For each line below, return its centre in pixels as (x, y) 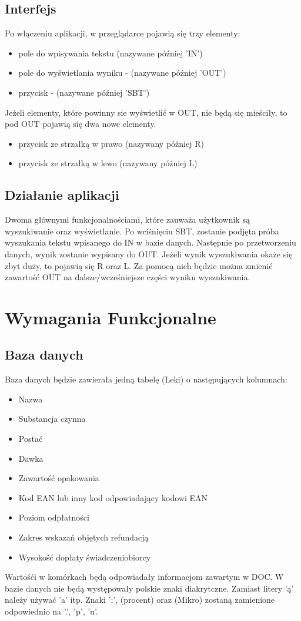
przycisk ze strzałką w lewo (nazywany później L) (108, 163)
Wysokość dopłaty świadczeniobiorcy (85, 557)
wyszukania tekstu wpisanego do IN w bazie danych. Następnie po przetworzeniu (150, 242)
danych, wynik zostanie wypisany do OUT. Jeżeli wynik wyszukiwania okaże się (149, 254)
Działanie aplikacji (62, 195)
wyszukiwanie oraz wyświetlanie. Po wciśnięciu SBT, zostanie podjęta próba (142, 231)
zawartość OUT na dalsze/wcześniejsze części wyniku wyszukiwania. (128, 277)
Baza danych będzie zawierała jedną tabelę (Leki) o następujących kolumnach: (146, 379)
